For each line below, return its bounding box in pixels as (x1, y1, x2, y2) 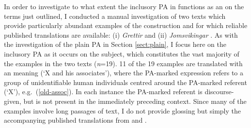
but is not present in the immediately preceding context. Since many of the (23, 96, 247, 106)
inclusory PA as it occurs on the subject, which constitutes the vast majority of (4, 48, 239, 58)
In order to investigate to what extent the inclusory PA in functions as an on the (4, 1, 244, 11)
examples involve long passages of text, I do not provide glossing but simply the (4, 105, 241, 115)
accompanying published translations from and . (4, 115, 147, 125)
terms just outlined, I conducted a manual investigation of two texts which (4, 11, 226, 21)
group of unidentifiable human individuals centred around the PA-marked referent (4, 77, 247, 87)
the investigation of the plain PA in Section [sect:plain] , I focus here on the (4, 39, 226, 49)
